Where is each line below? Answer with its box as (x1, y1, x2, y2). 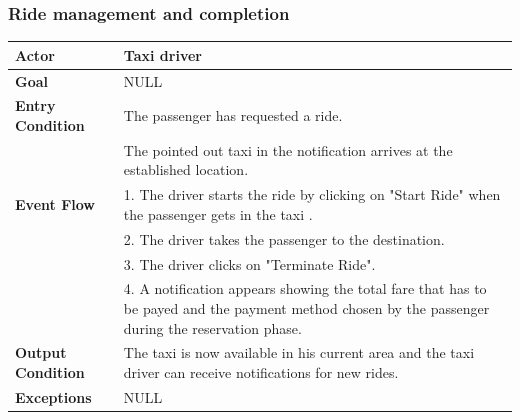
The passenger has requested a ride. (123, 105, 343, 126)
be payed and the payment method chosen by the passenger (123, 298, 490, 318)
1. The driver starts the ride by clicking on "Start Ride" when (123, 184, 501, 205)
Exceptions (15, 386, 92, 407)
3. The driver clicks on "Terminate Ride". (123, 253, 376, 274)
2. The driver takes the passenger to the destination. (123, 228, 445, 249)
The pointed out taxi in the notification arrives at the (123, 139, 453, 160)
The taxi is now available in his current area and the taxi (123, 342, 475, 363)
